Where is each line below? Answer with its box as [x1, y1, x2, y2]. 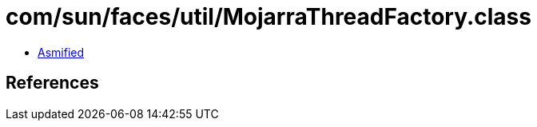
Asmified [38, 45, 85, 59]
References [6, 73, 99, 93]
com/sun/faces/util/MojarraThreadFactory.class [6, 3, 531, 30]
